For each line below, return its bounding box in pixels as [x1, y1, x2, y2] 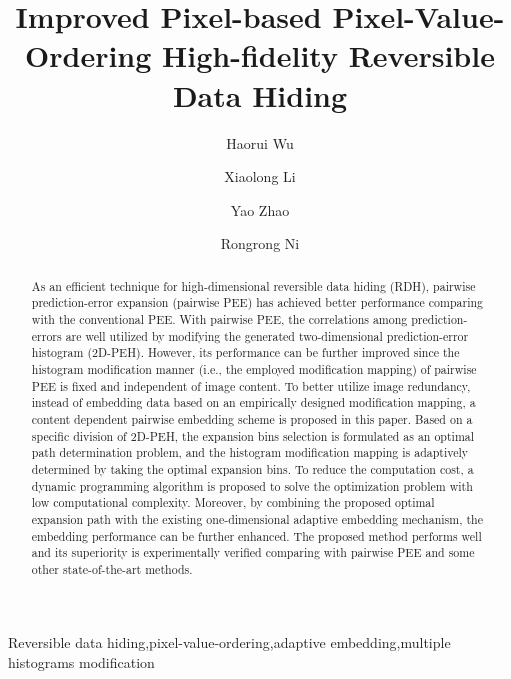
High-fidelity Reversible [162, 35, 495, 76]
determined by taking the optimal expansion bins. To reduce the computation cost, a [31, 460, 474, 477]
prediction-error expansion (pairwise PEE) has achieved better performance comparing [31, 294, 484, 311]
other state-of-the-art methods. [31, 560, 193, 577]
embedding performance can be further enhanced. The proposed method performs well [31, 527, 482, 544]
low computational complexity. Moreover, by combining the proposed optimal [31, 494, 435, 511]
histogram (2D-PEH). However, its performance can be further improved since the [31, 344, 460, 361]
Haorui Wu [226, 132, 294, 153]
